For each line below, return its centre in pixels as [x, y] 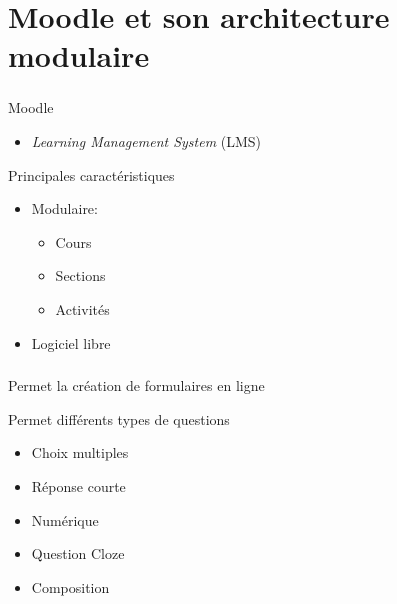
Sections [80, 275]
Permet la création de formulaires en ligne [136, 385]
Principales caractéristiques [91, 174]
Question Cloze [78, 553]
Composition [70, 586]
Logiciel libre [71, 342]
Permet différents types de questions [119, 418]
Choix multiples [80, 452]
